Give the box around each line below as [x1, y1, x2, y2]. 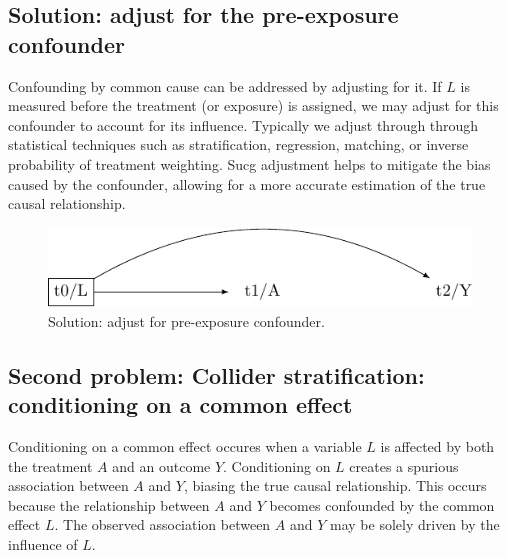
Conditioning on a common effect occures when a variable [8, 435, 362, 456]
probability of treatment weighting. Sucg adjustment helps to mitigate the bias [8, 153, 491, 174]
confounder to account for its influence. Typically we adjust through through [8, 114, 479, 135]
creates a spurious [349, 455, 459, 476]
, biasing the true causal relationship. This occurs [183, 475, 487, 496]
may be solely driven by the [330, 514, 500, 535]
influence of [8, 533, 78, 554]
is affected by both [380, 435, 495, 456]
